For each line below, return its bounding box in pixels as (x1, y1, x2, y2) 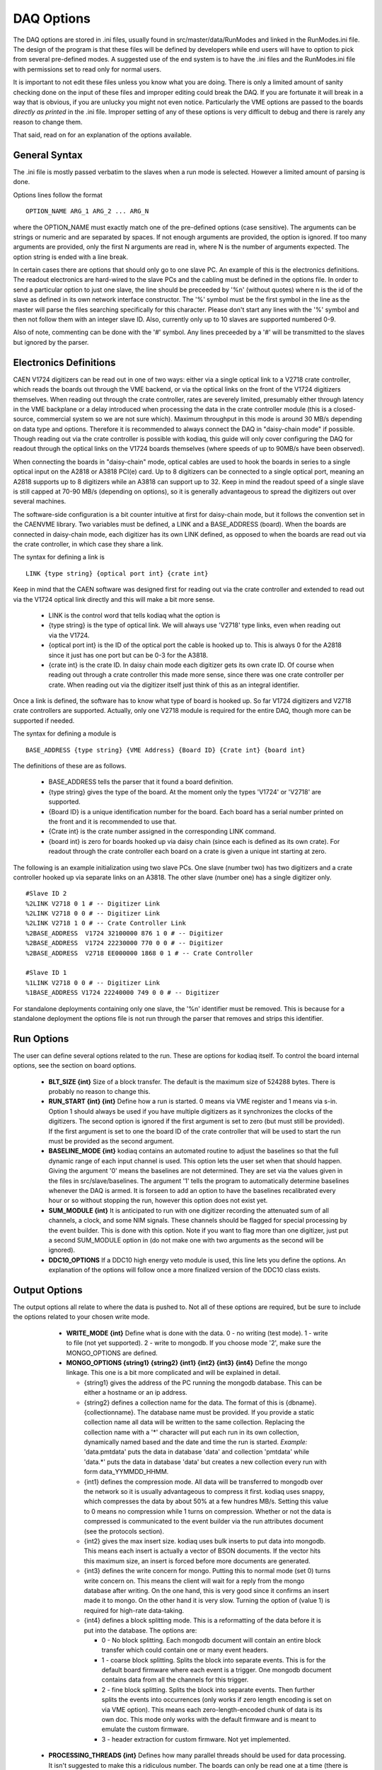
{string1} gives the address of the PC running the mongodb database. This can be (83, 1378, 322, 1387)
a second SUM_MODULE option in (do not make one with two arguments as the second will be (48, 1235, 324, 1244)
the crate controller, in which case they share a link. (13, 539, 163, 548)
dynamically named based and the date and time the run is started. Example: (83, 1438, 308, 1446)
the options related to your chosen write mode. (13, 1313, 150, 1321)
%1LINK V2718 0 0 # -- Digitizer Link (25, 978, 161, 987)
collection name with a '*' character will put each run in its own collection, (83, 1427, 299, 1437)
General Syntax (13, 149, 83, 161)
